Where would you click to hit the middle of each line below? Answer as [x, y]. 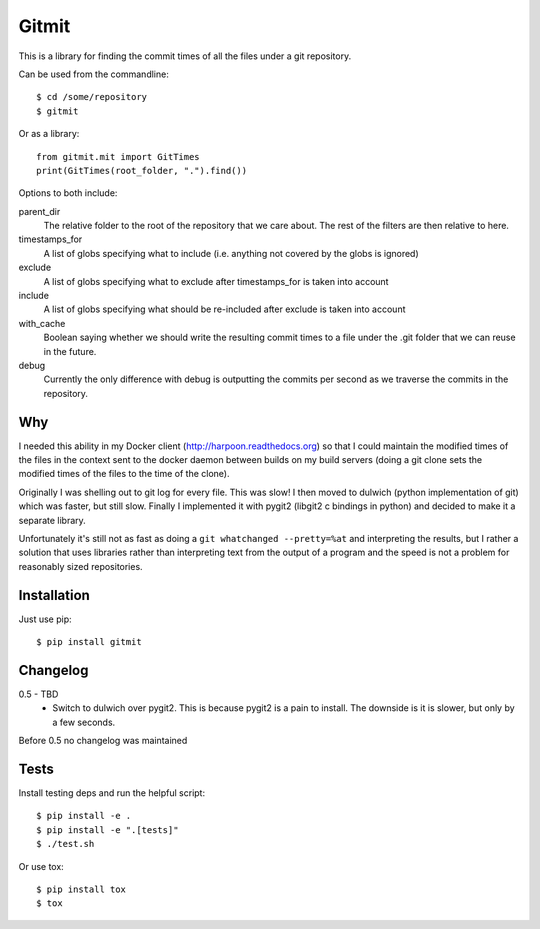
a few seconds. [84, 722]
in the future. [70, 351]
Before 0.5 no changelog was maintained [103, 741]
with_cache [42, 323]
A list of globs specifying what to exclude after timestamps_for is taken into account [216, 281]
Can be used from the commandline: [93, 74]
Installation [54, 595]
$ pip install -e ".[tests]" [107, 829]
